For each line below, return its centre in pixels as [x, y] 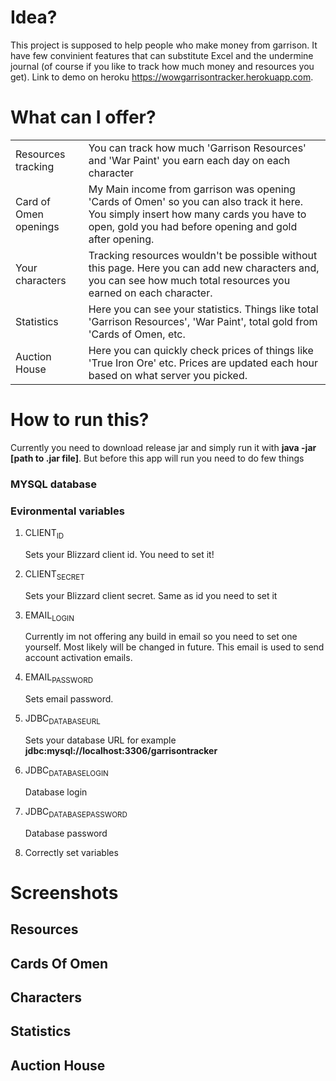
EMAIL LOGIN [49, 616]
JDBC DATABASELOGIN [66, 771]
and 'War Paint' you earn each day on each [189, 160]
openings [37, 226]
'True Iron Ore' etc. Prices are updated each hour [203, 363]
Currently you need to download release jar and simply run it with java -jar [163, 447]
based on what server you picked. [168, 375]
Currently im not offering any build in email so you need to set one [161, 637]
